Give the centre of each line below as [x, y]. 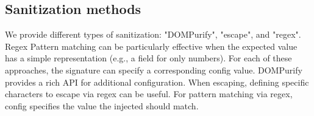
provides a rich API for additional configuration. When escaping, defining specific [157, 82]
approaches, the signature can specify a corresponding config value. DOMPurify [154, 70]
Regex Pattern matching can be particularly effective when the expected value [151, 46]
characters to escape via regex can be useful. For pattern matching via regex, [149, 94]
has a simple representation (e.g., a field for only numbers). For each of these [148, 58]
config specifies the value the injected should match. [102, 105]
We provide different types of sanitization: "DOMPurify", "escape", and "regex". [153, 34]
